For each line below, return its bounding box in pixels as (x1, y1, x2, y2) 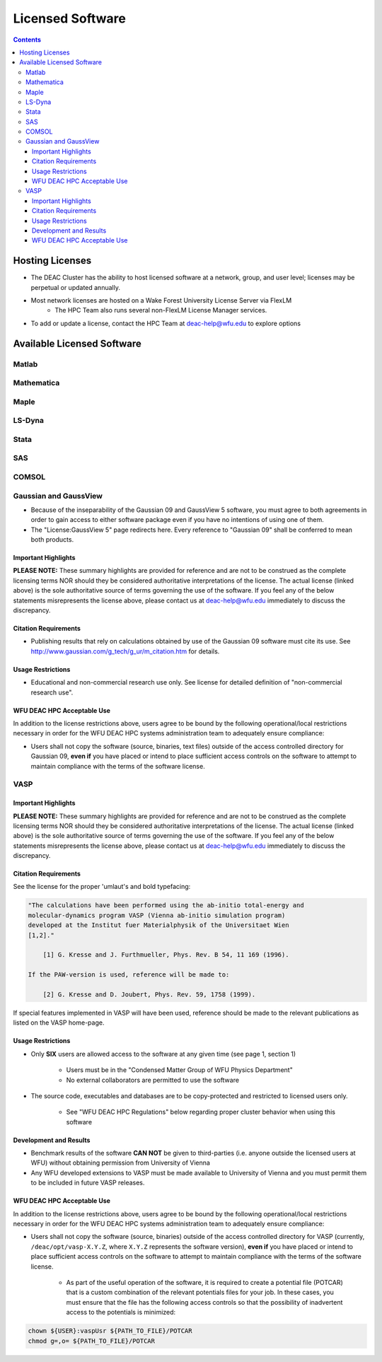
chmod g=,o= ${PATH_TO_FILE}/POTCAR (28, 1337, 156, 1345)
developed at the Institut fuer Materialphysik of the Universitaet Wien (28, 921, 289, 929)
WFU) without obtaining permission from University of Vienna (30, 1158, 210, 1167)
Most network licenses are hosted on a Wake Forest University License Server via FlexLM (30, 296, 292, 305)
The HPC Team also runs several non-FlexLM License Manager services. (54, 306, 267, 315)
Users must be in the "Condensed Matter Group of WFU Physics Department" (66, 1066, 293, 1074)
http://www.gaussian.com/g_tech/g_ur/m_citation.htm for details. (30, 647, 220, 656)
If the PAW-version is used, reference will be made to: (28, 971, 230, 979)
